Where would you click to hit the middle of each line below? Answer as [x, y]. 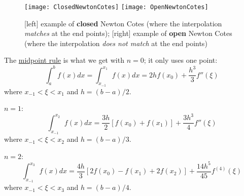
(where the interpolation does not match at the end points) [116, 43]
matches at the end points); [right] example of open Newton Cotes [128, 33]
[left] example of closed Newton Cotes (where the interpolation [123, 23]
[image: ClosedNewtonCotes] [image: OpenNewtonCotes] [116, 7]
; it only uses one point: [181, 60]
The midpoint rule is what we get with [64, 60]
